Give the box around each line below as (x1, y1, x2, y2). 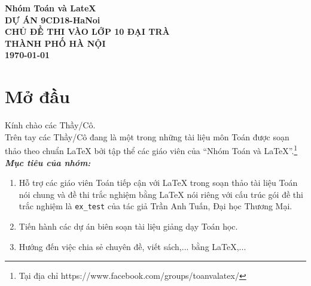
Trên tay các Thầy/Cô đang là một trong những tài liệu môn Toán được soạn (5, 130, 289, 143)
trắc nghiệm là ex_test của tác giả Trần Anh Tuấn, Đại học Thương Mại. (19, 200, 292, 212)
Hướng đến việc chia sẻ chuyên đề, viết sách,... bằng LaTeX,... (19, 240, 246, 252)
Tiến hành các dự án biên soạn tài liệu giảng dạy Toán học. (19, 219, 238, 232)
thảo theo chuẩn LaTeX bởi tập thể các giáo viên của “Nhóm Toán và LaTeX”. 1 (5, 143, 298, 156)
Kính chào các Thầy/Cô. (5, 119, 96, 131)
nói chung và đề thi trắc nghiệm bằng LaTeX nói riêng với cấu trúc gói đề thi (19, 188, 303, 200)
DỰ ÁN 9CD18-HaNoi (5, 13, 100, 26)
